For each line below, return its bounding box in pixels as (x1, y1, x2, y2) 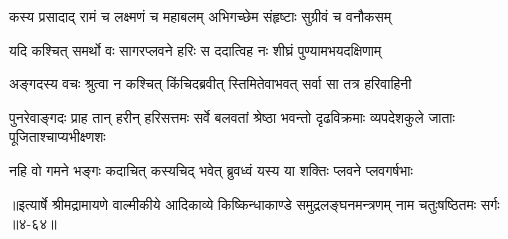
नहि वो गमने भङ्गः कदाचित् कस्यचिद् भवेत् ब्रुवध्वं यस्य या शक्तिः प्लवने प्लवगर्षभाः (9, 159, 413, 180)
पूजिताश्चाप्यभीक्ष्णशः (9, 126, 106, 147)
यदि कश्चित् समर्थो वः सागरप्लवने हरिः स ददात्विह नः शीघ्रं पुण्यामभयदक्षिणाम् (9, 39, 382, 60)
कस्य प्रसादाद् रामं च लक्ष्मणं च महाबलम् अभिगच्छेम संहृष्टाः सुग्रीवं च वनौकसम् (9, 6, 392, 26)
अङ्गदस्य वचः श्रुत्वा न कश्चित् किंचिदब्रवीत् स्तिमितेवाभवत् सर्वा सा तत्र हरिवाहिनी (9, 73, 412, 94)
